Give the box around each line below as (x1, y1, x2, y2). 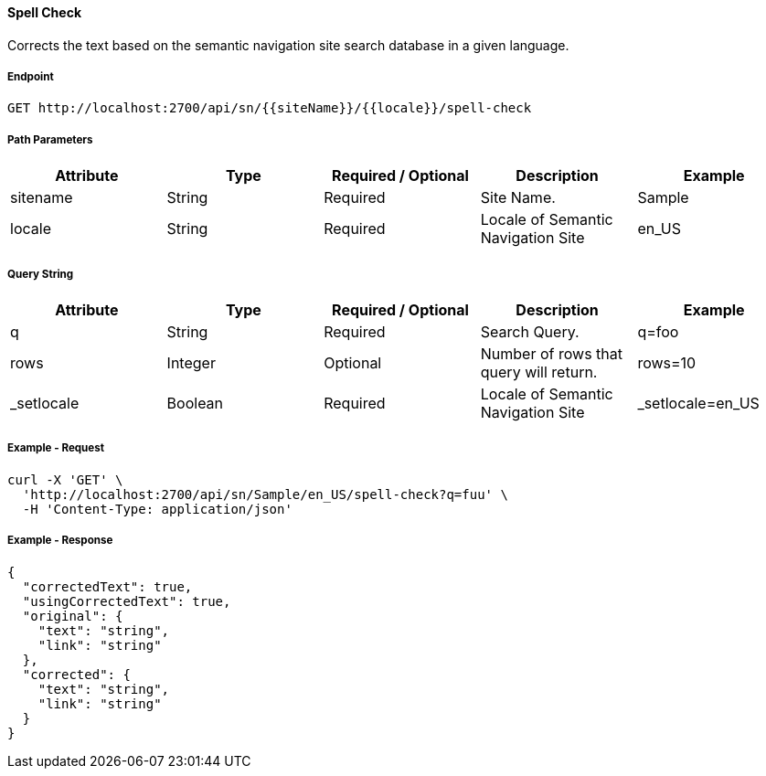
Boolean (166, 393, 224, 412)
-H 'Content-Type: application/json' (22, 501, 293, 516)
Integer (166, 353, 216, 372)
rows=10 (637, 353, 697, 372)
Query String (7, 267, 74, 281)
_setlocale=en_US (637, 393, 760, 412)
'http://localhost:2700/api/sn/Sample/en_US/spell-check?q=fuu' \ (22, 486, 508, 502)
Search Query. (480, 322, 580, 341)
